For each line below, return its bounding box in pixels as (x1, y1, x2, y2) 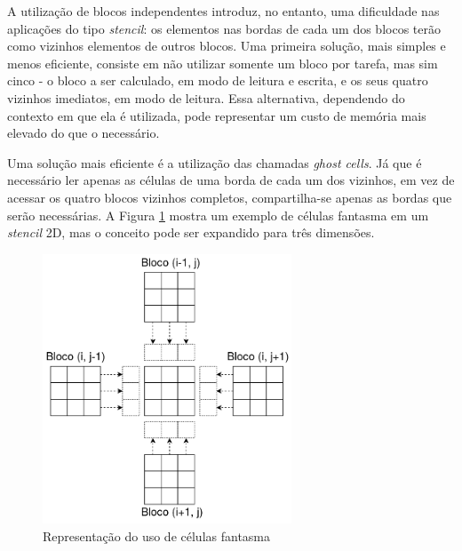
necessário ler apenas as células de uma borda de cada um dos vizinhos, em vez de (7, 171, 455, 189)
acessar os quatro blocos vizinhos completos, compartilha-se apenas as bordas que (7, 188, 452, 206)
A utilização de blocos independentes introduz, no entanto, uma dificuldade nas (7, 2, 440, 20)
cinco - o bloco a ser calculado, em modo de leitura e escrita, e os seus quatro (7, 71, 428, 90)
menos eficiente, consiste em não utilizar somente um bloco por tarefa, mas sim (7, 53, 438, 72)
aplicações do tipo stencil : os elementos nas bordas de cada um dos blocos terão (7, 19, 441, 37)
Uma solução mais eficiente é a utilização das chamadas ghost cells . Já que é (7, 153, 422, 172)
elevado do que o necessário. (7, 124, 160, 142)
